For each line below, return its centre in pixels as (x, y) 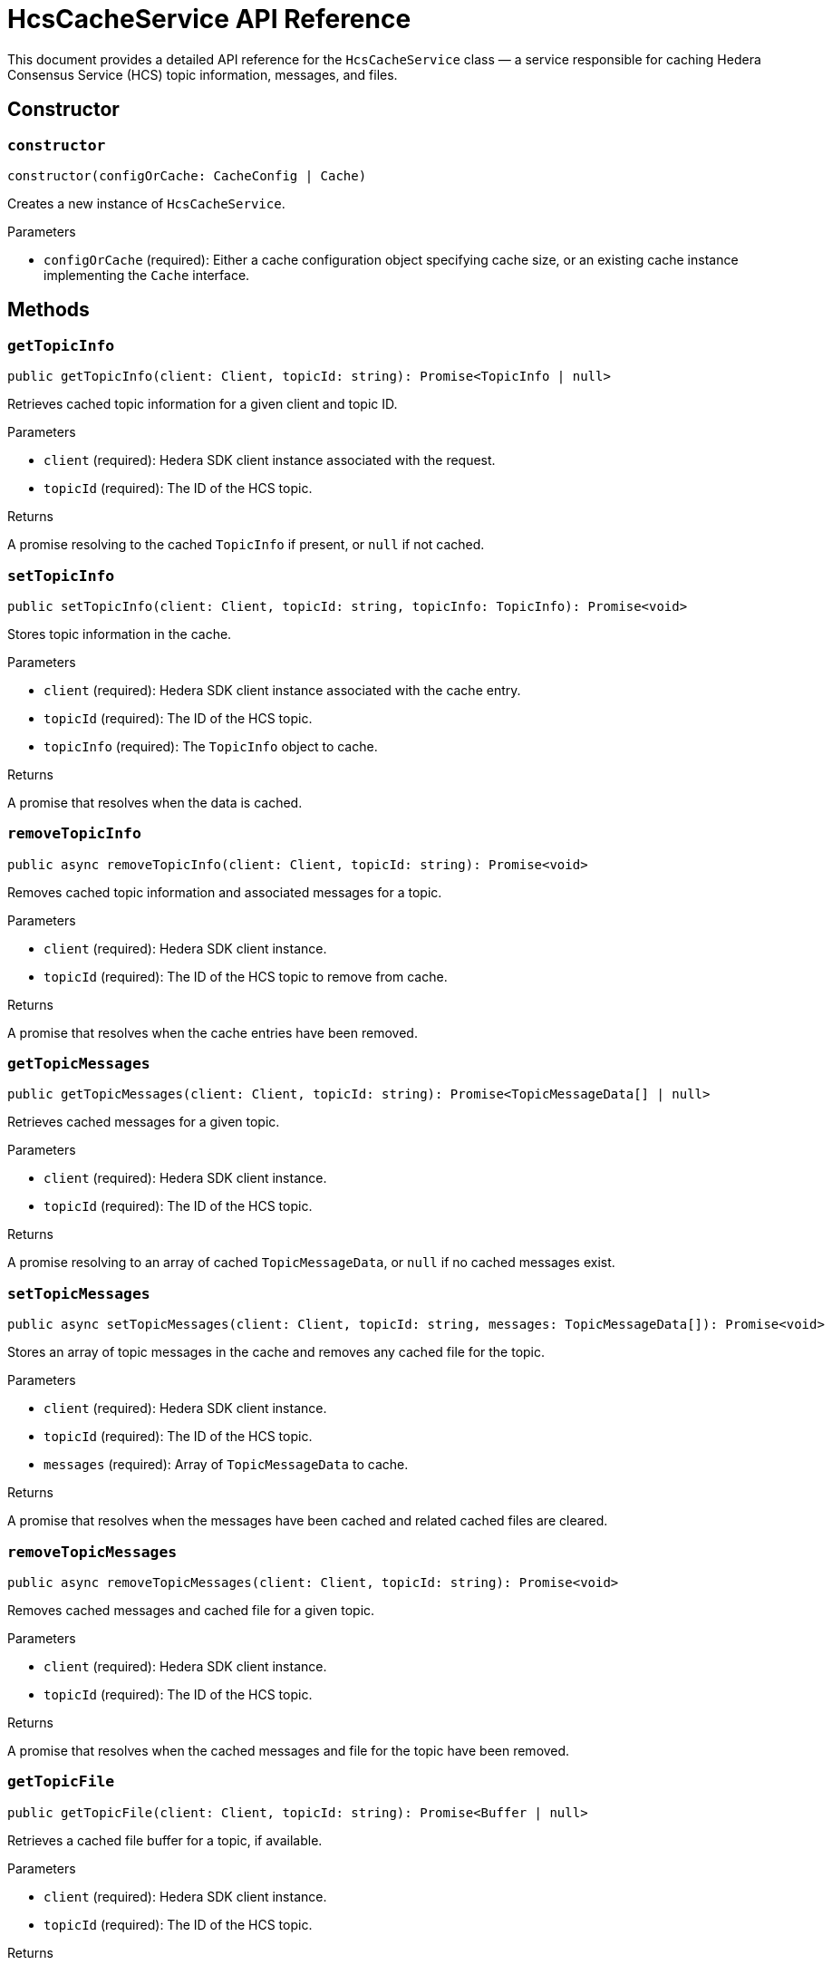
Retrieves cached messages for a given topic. (144, 1122)
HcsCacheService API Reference (209, 19)
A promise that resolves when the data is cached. (155, 802)
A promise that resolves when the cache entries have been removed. (213, 1032)
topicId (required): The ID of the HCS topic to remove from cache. (246, 976)
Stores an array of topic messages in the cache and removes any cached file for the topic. (276, 1352)
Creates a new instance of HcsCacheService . (146, 203)
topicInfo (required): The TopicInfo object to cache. (211, 746)
